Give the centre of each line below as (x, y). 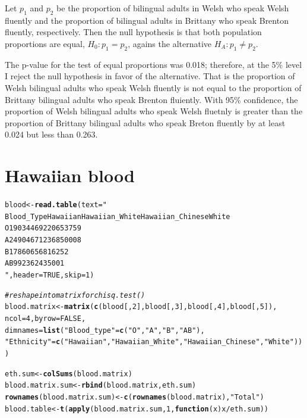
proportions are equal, (45, 43)
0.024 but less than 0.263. (51, 134)
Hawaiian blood (70, 175)
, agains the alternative (170, 43)
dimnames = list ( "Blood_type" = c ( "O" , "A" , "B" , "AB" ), (105, 330)
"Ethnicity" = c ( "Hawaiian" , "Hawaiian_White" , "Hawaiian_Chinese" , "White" (149, 342)
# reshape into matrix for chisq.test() (75, 295)
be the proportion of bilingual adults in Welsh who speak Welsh (173, 8)
